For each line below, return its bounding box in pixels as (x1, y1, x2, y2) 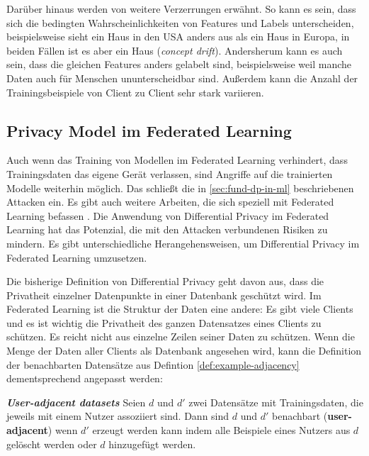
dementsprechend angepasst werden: (6, 371, 163, 386)
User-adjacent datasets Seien (6, 394, 146, 409)
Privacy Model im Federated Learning (6, 119, 292, 141)
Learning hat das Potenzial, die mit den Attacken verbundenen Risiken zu (6, 222, 328, 237)
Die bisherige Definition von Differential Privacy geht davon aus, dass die (6, 274, 324, 289)
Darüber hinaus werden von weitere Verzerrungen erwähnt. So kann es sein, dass (6, 1, 356, 16)
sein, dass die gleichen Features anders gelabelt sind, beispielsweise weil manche (6, 57, 352, 72)
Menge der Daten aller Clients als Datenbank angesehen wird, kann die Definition (6, 343, 362, 358)
